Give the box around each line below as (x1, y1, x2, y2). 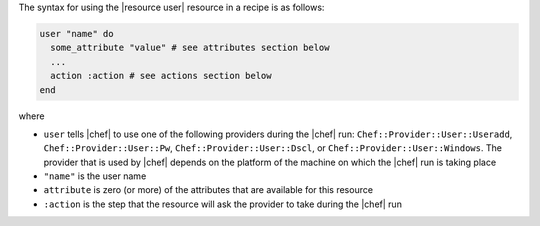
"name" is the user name (43, 170, 147, 182)
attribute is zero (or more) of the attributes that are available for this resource (43, 184, 374, 196)
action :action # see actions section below (50, 70, 272, 82)
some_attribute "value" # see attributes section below (50, 42, 330, 54)
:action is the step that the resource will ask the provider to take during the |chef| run (43, 198, 402, 210)
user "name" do (39, 28, 114, 39)
